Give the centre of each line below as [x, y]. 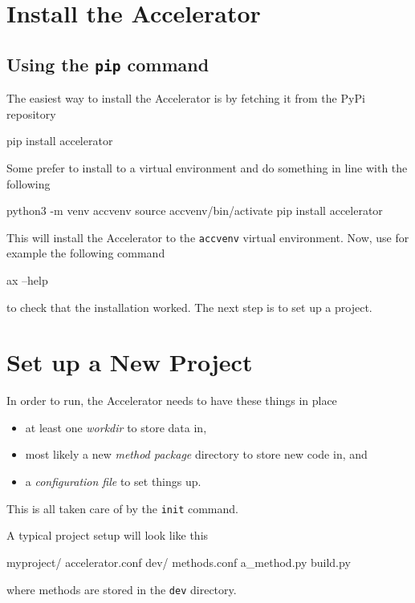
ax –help [27, 279]
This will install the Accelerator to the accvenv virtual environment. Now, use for [208, 237]
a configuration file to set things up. [113, 482]
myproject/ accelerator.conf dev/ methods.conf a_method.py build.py [179, 562]
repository [31, 113]
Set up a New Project [130, 362]
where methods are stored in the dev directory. [122, 589]
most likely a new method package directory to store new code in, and [196, 454]
